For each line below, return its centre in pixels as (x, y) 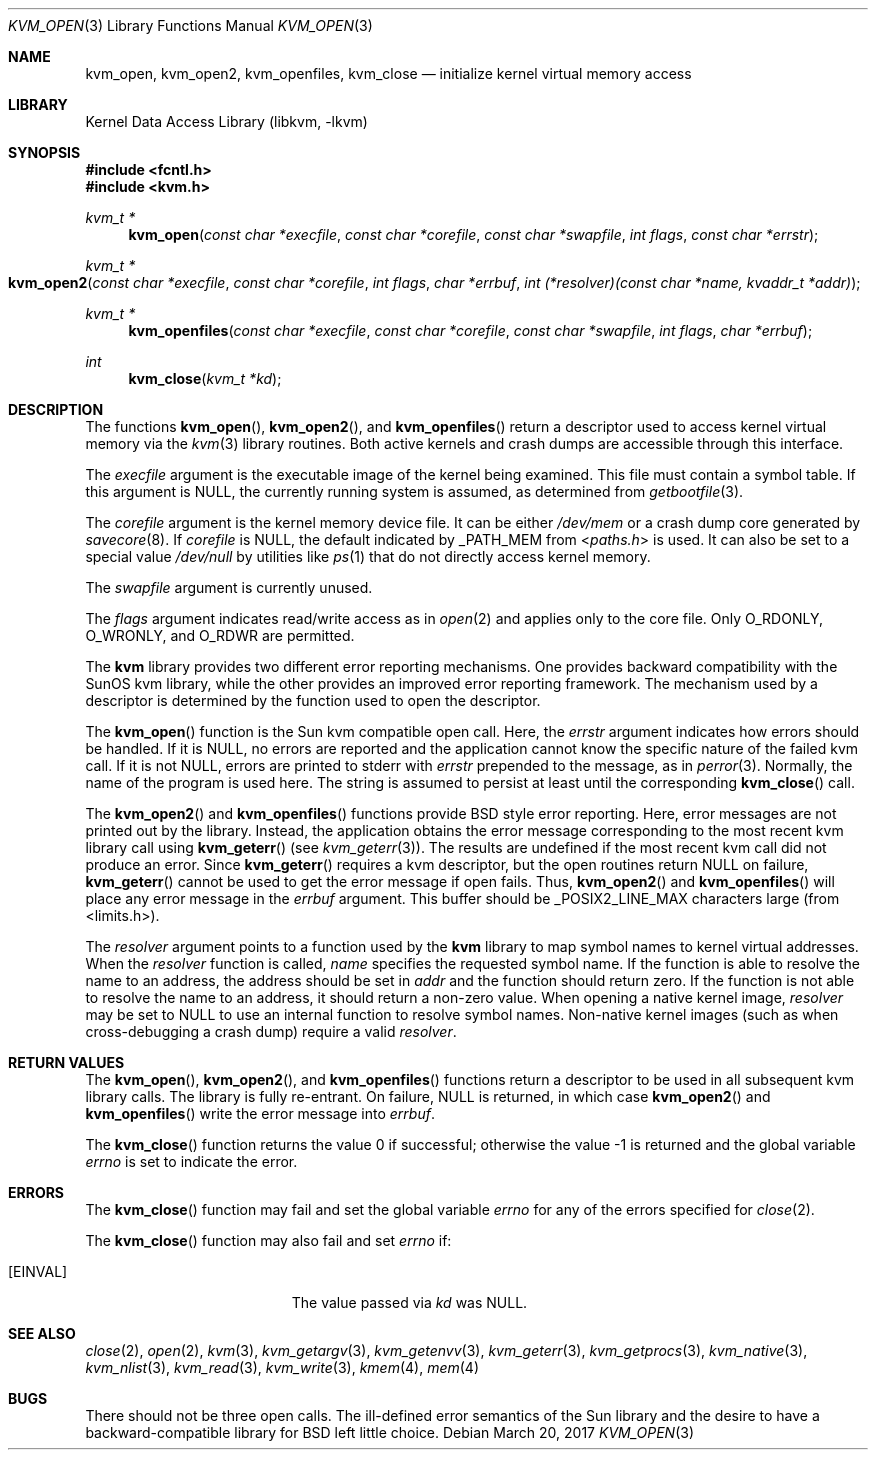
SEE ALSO (42, 1333)
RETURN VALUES (66, 1062)
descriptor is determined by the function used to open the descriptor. (313, 700)
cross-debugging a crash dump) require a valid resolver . (271, 1031)
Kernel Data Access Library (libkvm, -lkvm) (226, 121)
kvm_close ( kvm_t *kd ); (205, 378)
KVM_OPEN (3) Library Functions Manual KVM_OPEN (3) (190, 25)
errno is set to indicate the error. (191, 1161)
